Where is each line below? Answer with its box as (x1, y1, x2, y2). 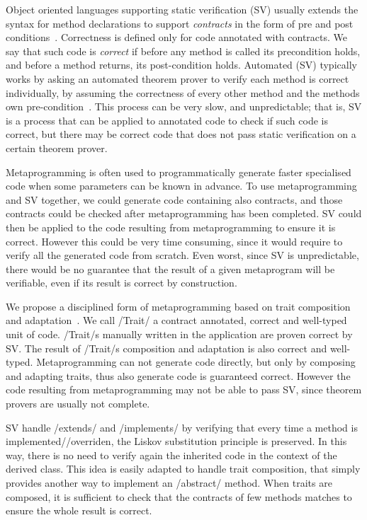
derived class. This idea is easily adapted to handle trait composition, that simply (6, 461, 361, 476)
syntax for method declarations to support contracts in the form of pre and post (6, 16, 354, 30)
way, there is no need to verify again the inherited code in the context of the (6, 447, 337, 462)
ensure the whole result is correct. (6, 503, 152, 518)
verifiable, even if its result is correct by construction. (6, 275, 237, 290)
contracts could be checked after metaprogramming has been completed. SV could (6, 206, 362, 221)
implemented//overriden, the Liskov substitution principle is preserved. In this (6, 434, 347, 449)
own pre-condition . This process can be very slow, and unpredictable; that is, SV (6, 99, 362, 114)
